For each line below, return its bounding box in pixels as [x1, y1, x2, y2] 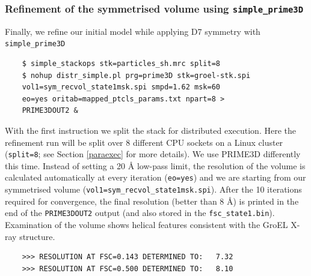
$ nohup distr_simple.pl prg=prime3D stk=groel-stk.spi [22, 71, 251, 80]
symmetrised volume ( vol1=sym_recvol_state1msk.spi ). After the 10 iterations [5, 183, 302, 196]
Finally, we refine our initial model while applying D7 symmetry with [5, 25, 260, 37]
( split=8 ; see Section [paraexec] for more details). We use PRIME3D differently [5, 148, 301, 160]
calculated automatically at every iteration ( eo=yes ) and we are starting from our [5, 171, 306, 184]
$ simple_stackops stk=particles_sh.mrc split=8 [22, 59, 220, 68]
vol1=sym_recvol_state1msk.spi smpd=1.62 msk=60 [22, 83, 220, 92]
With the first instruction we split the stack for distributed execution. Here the [5, 124, 296, 136]
